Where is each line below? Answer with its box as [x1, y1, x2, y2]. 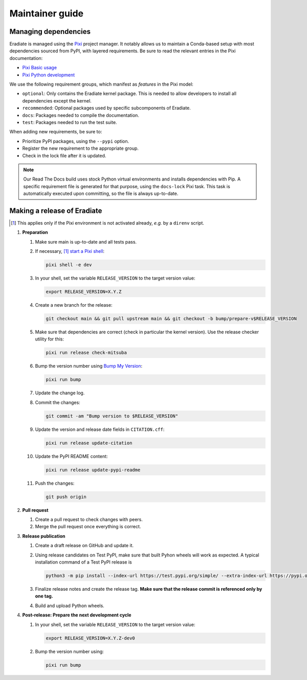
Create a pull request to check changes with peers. [35, 516, 143, 523]
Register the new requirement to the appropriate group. [22, 145, 139, 151]
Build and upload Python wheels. [35, 603, 104, 609]
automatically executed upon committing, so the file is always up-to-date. [23, 190, 179, 197]
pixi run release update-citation [46, 440, 133, 446]
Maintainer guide [9, 8, 84, 19]
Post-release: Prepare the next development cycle [22, 612, 131, 618]
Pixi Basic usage [22, 65, 57, 71]
